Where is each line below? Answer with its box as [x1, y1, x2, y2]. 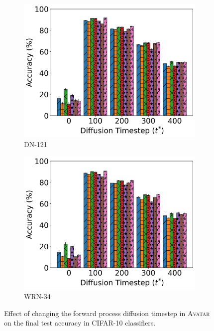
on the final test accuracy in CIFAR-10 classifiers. [4, 318, 156, 328]
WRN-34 [24, 291, 51, 301]
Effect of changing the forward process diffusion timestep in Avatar [4, 308, 210, 318]
